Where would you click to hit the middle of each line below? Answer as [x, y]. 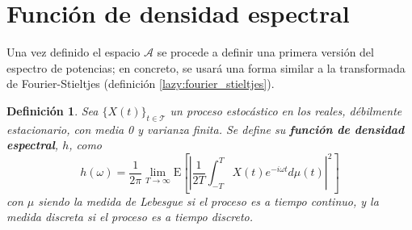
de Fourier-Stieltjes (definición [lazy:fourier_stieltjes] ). [141, 84]
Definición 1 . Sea [53, 110]
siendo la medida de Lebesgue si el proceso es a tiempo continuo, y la [208, 201]
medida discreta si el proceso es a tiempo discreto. [130, 217]
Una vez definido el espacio [74, 52]
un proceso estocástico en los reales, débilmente [286, 110]
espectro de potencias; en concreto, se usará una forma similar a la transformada [206, 67]
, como [85, 145]
